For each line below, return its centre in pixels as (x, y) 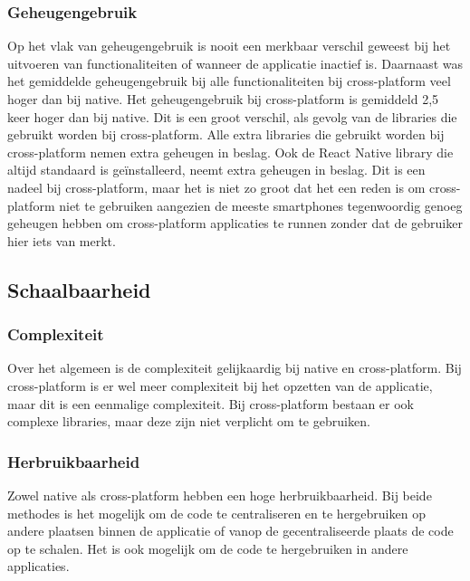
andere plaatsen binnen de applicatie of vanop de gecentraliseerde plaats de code (230, 531)
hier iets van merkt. (62, 240)
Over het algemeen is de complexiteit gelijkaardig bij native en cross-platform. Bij (235, 368)
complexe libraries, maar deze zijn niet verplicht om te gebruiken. (189, 421)
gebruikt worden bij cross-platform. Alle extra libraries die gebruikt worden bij (226, 134)
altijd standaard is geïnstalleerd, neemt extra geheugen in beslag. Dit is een (216, 170)
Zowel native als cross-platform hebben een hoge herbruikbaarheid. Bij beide (220, 495)
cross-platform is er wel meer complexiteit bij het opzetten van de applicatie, (220, 385)
